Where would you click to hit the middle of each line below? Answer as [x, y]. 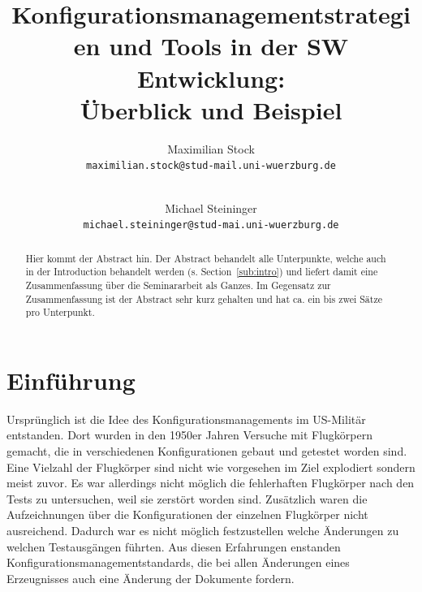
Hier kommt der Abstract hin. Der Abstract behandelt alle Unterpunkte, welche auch [206, 258]
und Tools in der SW [229, 46]
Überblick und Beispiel [211, 109]
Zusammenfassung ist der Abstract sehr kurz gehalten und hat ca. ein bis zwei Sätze [204, 298]
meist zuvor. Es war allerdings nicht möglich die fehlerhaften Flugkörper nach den [211, 483]
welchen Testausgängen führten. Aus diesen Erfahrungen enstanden [174, 546]
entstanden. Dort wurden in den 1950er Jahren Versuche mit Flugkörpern [189, 435]
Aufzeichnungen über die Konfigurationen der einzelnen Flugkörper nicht [187, 514]
